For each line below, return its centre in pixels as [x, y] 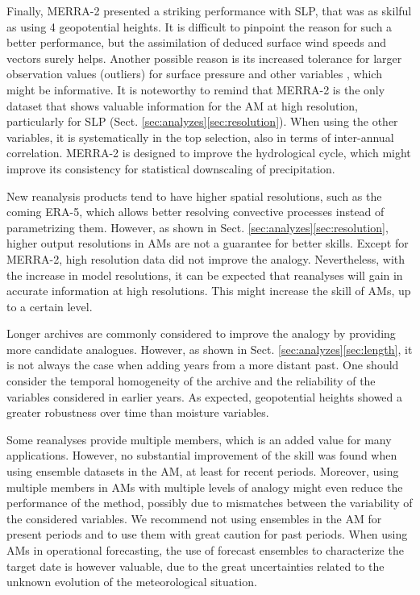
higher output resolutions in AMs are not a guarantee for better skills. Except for [208, 243]
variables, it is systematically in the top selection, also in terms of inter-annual [200, 137]
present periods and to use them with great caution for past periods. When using [207, 534]
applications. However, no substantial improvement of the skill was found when [202, 455]
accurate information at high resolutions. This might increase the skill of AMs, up [209, 291]
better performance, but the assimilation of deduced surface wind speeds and [197, 42]
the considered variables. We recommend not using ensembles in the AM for [194, 518]
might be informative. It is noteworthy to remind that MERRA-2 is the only [196, 89]
